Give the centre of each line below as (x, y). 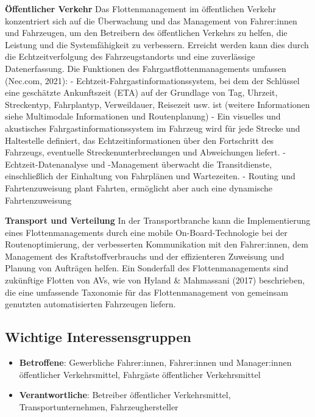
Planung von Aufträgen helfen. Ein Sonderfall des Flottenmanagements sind (147, 268)
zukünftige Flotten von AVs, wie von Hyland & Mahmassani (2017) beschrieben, (155, 280)
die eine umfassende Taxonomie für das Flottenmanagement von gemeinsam (147, 292)
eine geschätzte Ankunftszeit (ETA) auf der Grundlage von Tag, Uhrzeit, (141, 92)
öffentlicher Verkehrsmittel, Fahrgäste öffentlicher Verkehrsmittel (140, 374)
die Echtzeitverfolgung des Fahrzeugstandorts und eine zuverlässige (130, 56)
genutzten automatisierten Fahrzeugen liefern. (90, 304)
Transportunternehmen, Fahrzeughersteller (99, 406)
